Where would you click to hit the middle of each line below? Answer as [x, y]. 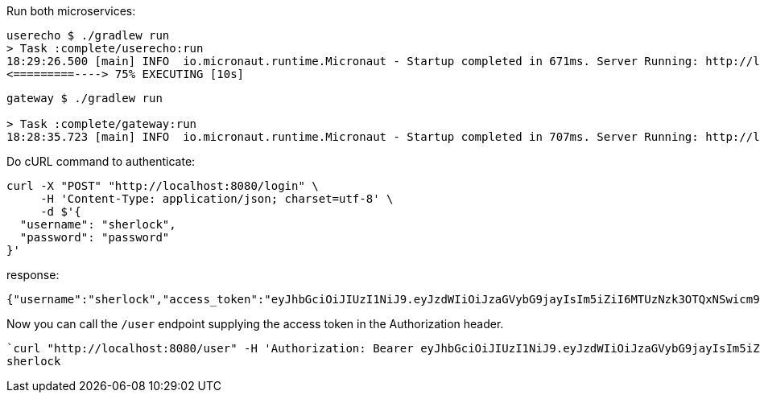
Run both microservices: [71, 11]
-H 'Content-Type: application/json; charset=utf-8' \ [217, 199]
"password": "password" [95, 237]
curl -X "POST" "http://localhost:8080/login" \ [163, 186]
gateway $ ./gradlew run [85, 98]
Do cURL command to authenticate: [101, 161]
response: [33, 275]
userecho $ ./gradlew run [88, 35]
